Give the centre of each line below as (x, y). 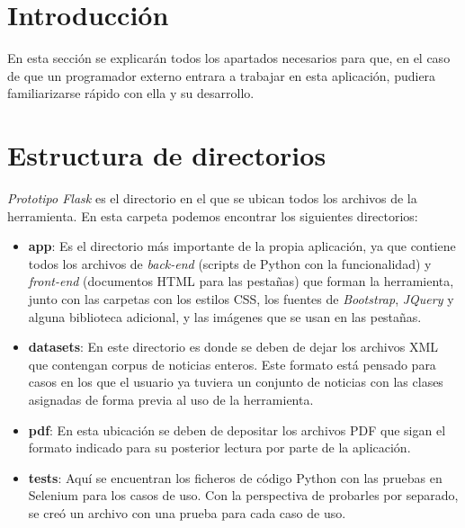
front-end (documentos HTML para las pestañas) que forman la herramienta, (241, 281)
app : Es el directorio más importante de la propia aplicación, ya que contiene (242, 246)
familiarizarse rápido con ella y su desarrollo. (131, 93)
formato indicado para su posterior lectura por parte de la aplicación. (219, 447)
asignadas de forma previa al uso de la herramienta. (171, 399)
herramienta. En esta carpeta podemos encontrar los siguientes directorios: (213, 215)
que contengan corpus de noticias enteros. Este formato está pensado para (232, 364)
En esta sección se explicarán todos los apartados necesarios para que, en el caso (229, 58)
